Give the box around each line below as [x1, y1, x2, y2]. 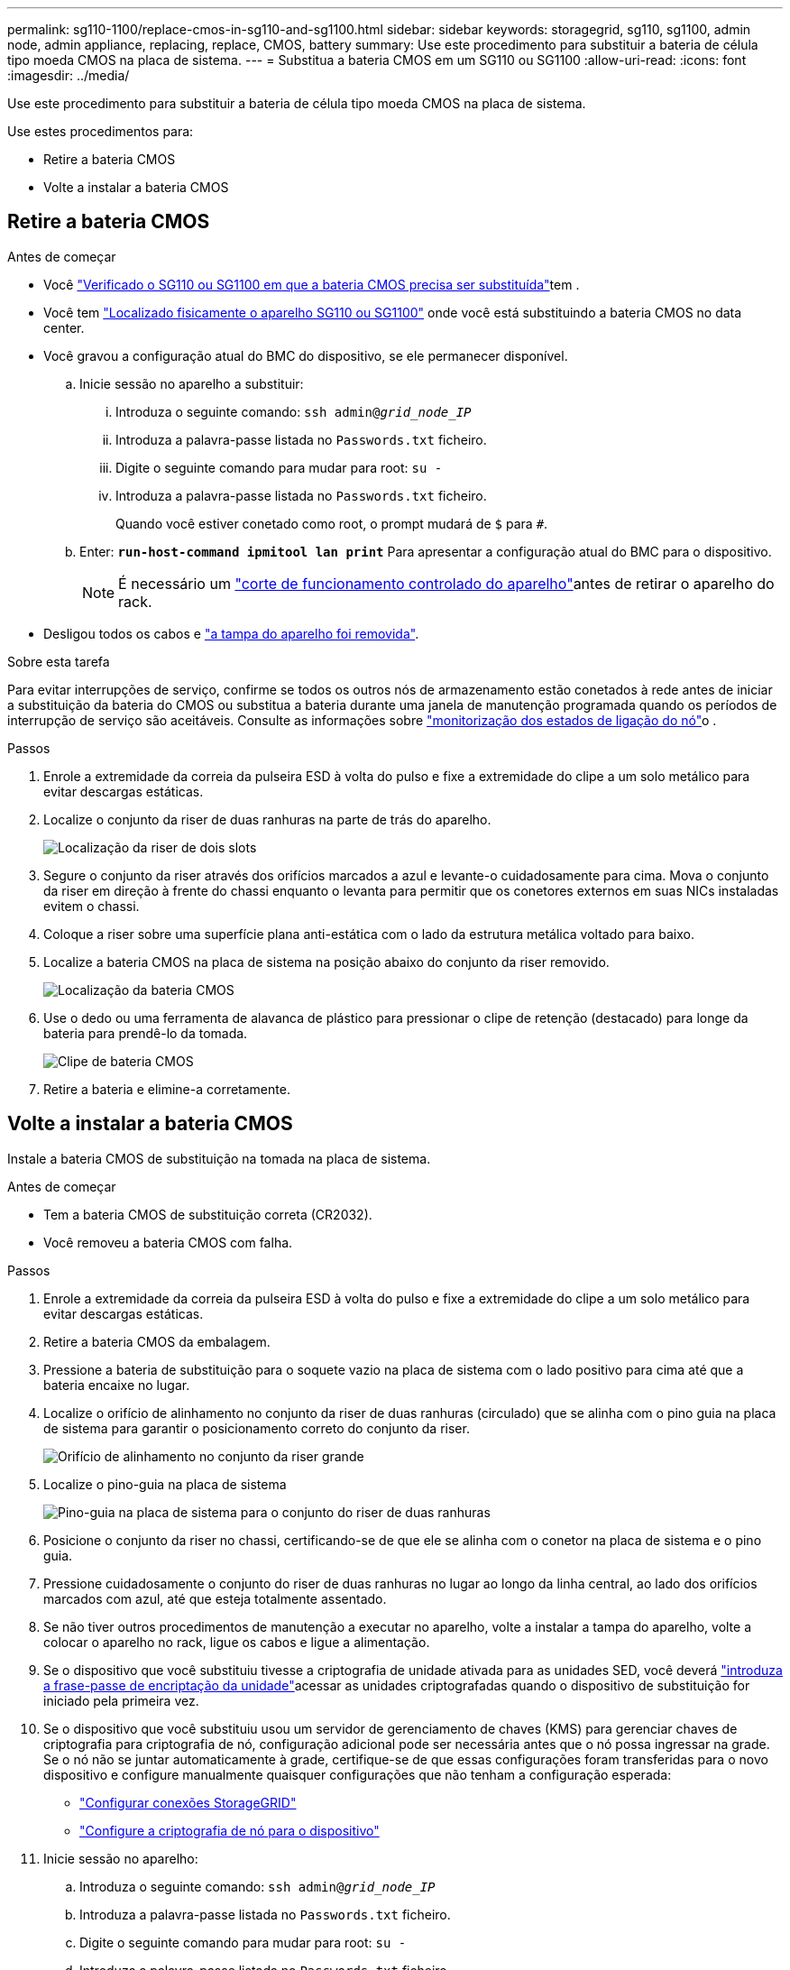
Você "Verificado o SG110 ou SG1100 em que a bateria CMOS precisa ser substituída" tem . [43, 276, 580, 292]
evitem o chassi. [43, 898, 140, 914]
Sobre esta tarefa [7, 653, 110, 669]
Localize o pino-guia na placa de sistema [43, 1476, 287, 1492]
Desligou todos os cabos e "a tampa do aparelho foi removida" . [43, 625, 419, 641]
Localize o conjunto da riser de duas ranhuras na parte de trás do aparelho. [43, 811, 491, 827]
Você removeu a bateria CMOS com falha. [43, 1234, 293, 1250]
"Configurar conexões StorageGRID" [79, 1794, 297, 1810]
